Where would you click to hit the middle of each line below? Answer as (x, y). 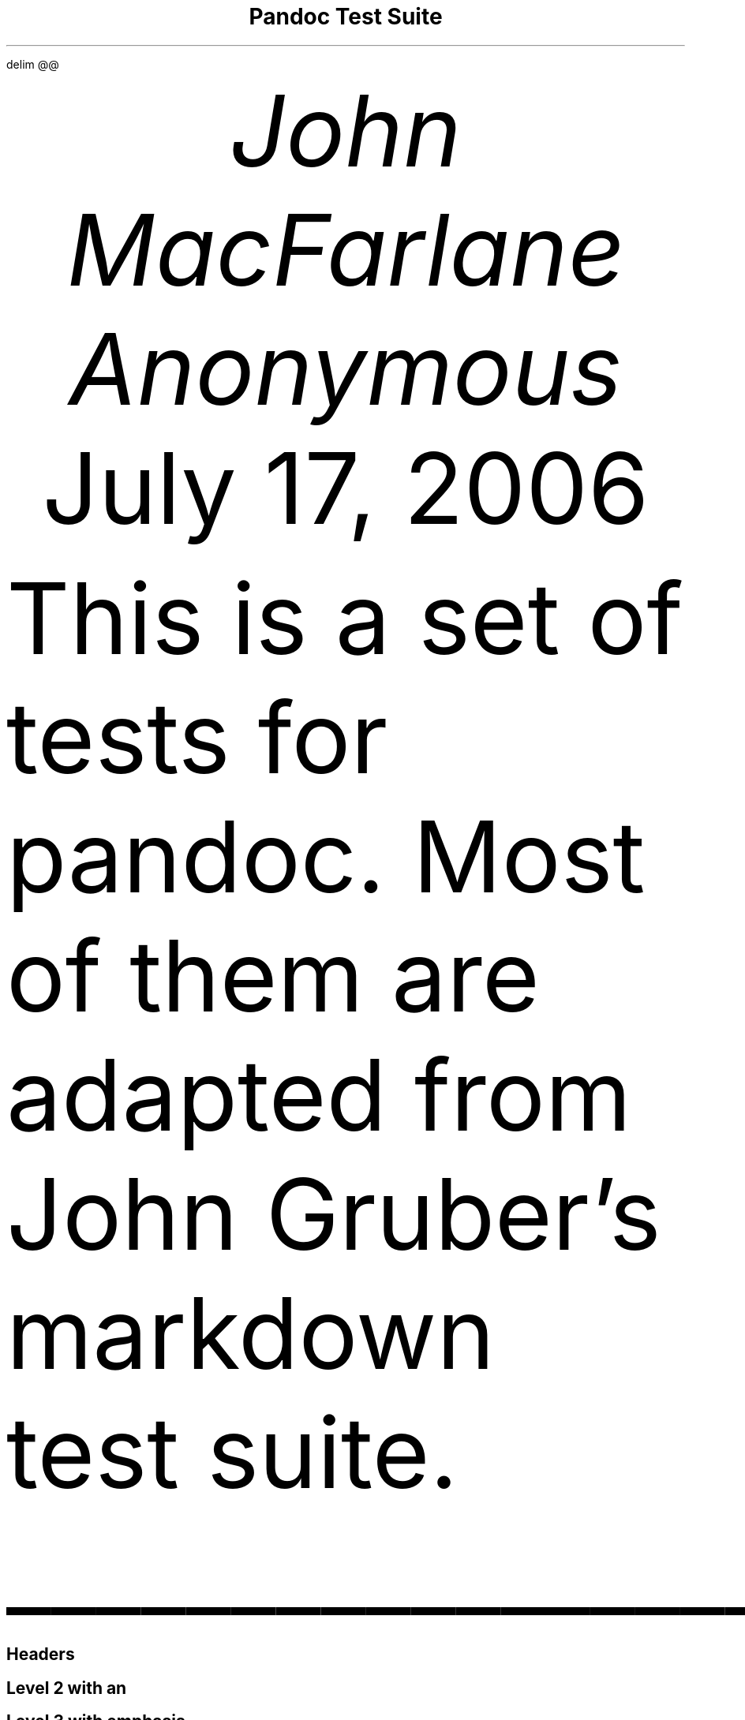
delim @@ (33, 64)
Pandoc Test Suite (346, 17)
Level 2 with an (67, 1688)
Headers (41, 1655)
